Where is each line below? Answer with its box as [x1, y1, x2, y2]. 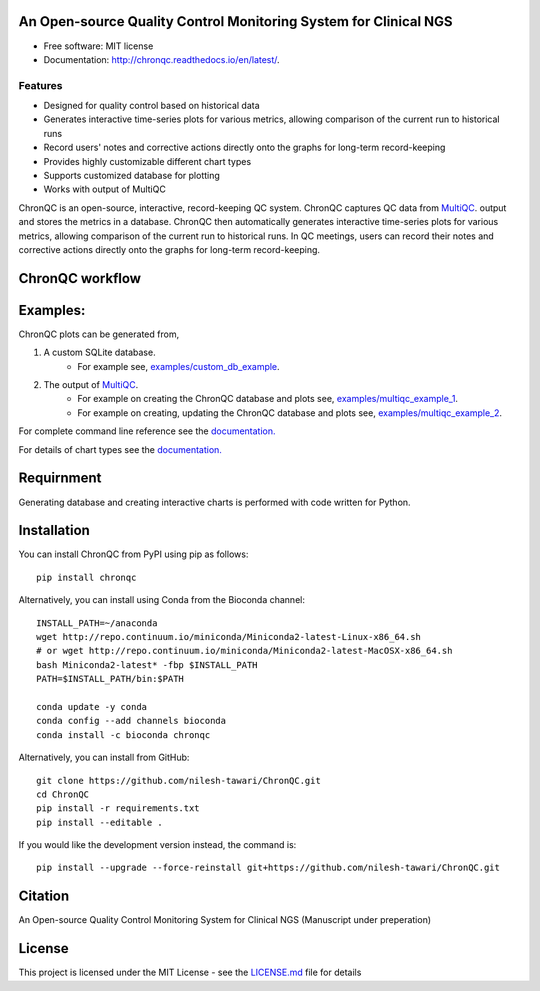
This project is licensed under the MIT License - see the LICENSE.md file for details [18, 966, 362, 979]
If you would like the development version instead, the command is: [18, 839, 297, 851]
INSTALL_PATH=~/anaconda [36, 617, 158, 629]
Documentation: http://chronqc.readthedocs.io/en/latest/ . [43, 53, 280, 65]
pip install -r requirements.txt [36, 803, 200, 814]
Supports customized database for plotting [43, 170, 220, 181]
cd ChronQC [36, 788, 90, 800]
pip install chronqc [36, 571, 137, 583]
